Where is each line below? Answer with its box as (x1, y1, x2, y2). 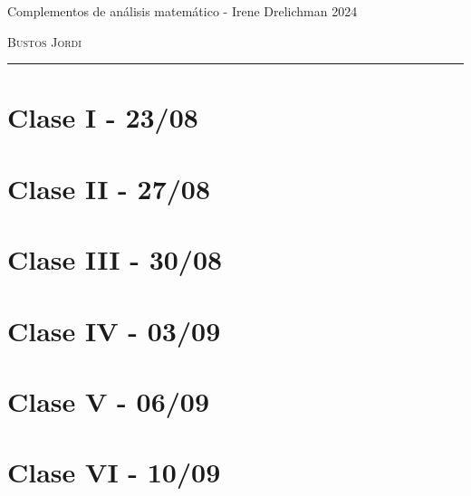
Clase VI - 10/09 (7, 453, 221, 491)
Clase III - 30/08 (7, 241, 223, 278)
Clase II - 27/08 (7, 169, 211, 206)
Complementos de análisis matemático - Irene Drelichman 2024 (7, 2, 358, 20)
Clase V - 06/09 (7, 382, 210, 419)
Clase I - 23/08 (7, 99, 198, 136)
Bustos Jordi (7, 32, 82, 51)
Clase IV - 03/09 (7, 311, 221, 348)
